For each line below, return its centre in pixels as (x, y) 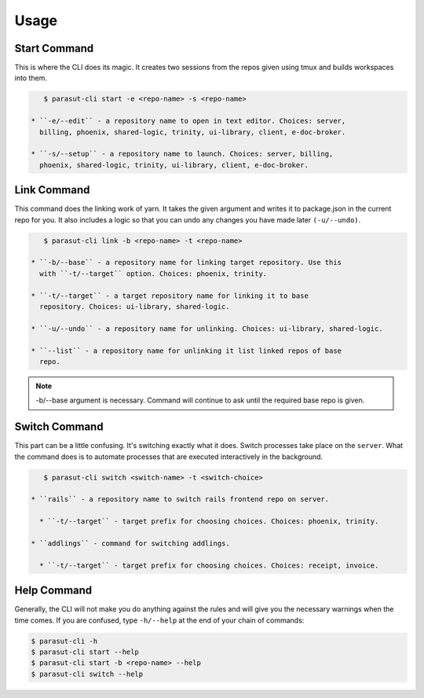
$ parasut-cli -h (64, 641)
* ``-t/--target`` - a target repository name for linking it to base (170, 296)
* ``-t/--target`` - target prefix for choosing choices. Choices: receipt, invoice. (209, 565)
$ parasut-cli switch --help (87, 674)
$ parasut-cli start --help (85, 652)
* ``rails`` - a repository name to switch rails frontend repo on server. (180, 500)
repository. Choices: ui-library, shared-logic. (135, 307)
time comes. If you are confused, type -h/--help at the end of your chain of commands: (159, 620)
